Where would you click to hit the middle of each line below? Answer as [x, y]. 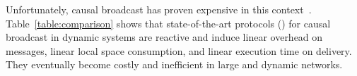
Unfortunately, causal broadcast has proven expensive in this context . [159, 9]
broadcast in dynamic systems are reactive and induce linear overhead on [164, 37]
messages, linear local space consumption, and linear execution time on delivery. [179, 50]
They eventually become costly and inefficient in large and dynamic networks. [174, 64]
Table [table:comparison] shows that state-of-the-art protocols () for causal [168, 23]
